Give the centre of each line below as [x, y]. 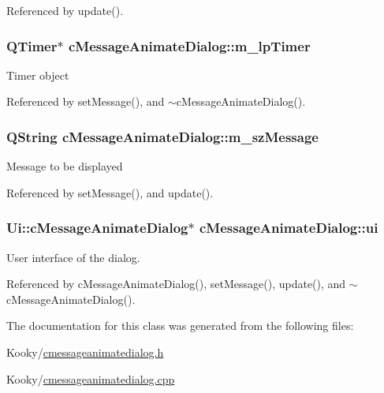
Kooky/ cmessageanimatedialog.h [85, 352]
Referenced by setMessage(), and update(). [110, 192]
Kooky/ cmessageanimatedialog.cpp [91, 378]
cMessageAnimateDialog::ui [289, 228]
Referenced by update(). [65, 10]
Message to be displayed [65, 166]
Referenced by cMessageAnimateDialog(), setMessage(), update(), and [176, 284]
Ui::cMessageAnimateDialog [97, 228]
